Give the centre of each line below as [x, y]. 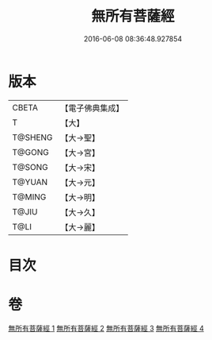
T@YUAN [30, 182]
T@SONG [30, 167]
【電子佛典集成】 [92, 108]
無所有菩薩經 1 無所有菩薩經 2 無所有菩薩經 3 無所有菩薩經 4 [106, 328]
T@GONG [30, 152]
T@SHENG [32, 137]
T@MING [29, 197]
